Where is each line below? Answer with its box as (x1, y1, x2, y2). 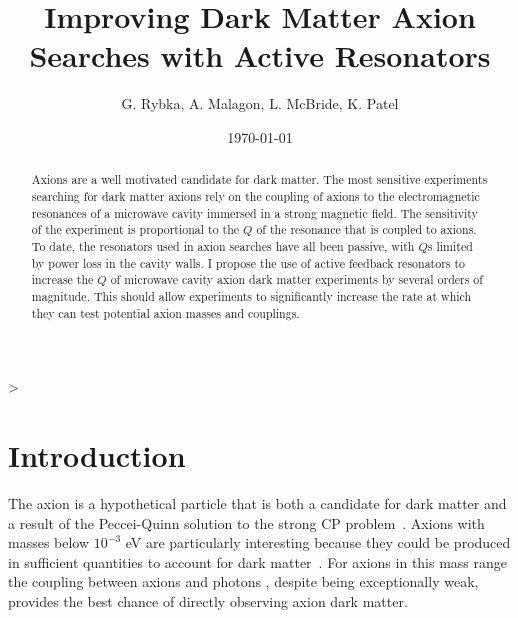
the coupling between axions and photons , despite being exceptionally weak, (8, 571, 479, 592)
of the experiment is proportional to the (31, 221, 240, 238)
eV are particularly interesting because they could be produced (125, 532, 511, 553)
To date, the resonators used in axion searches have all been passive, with (31, 237, 415, 254)
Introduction (8, 434, 186, 475)
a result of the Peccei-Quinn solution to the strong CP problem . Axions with (8, 512, 485, 533)
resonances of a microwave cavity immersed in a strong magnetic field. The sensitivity (31, 204, 478, 221)
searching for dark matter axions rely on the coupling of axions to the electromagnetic (31, 187, 480, 204)
